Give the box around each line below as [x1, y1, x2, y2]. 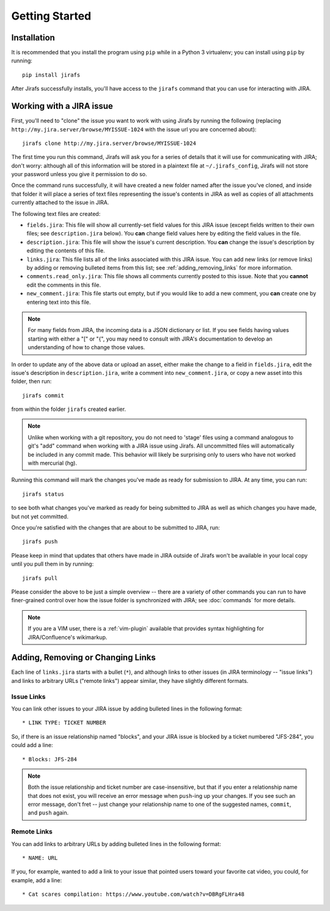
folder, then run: [11, 378, 52, 385]
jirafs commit [22, 392, 64, 399]
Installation [11, 32, 55, 43]
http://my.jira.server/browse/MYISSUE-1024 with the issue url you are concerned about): [11, 125, 257, 133]
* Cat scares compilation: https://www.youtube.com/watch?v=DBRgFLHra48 [22, 891, 244, 898]
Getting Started [11, 9, 92, 23]
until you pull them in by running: [11, 560, 94, 568]
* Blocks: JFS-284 [22, 756, 78, 762]
